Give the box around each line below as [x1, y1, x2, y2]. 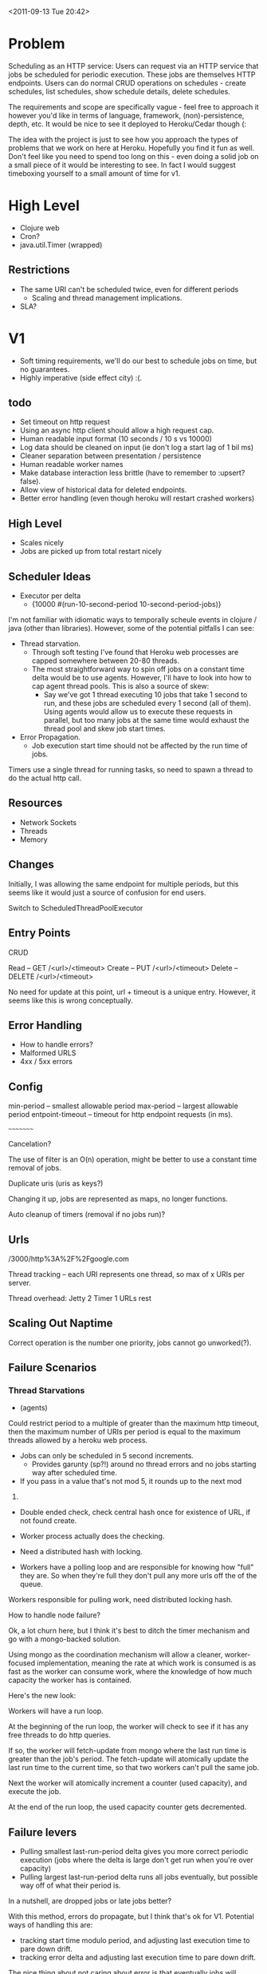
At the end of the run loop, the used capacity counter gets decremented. [8, 1802, 247, 1812]
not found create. [19, 1516, 77, 1525]
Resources [8, 796, 63, 810]
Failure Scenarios [8, 1361, 97, 1374]
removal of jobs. [8, 1163, 61, 1173]
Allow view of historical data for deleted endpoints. [19, 485, 187, 495]
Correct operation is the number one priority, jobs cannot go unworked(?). [8, 1338, 252, 1347]
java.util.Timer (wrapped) [19, 240, 103, 249]
